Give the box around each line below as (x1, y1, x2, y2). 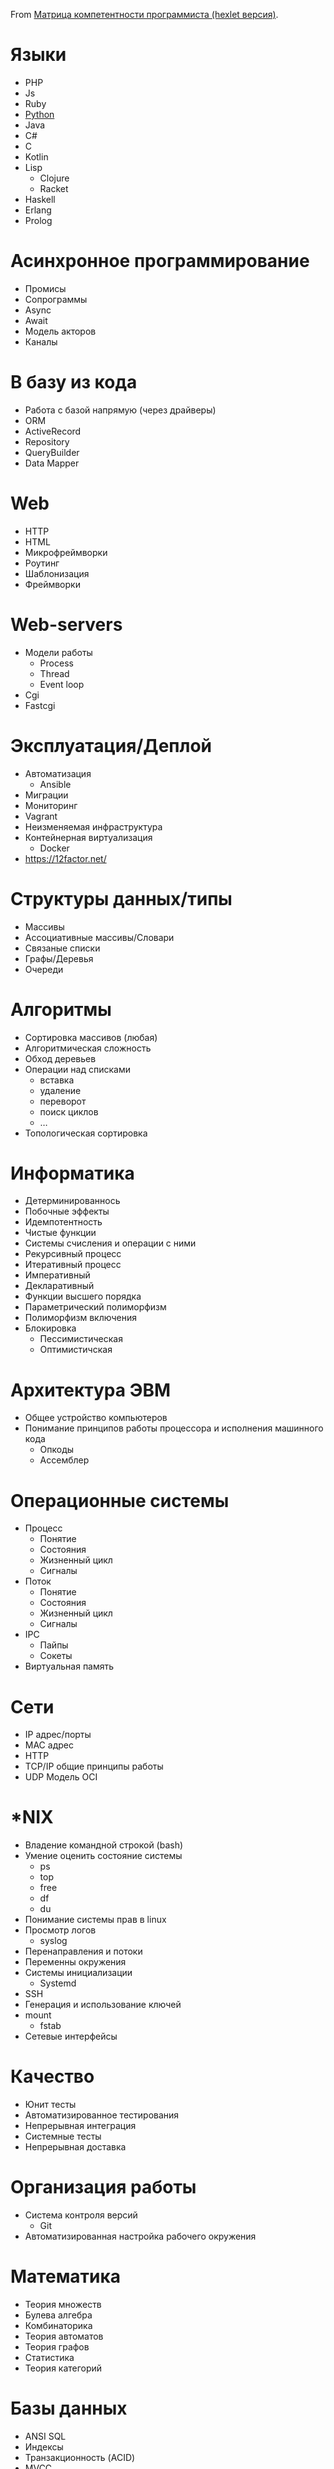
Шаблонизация (24, 567, 90, 579)
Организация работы (10, 2176, 197, 2199)
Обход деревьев (24, 1052, 97, 1064)
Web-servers (10, 613, 123, 636)
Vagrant (24, 810, 58, 822)
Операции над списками (24, 1063, 131, 1075)
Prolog (24, 214, 53, 226)
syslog (39, 1935, 68, 1947)
